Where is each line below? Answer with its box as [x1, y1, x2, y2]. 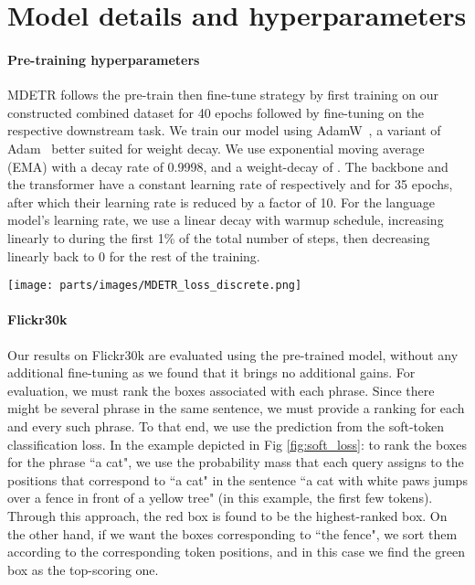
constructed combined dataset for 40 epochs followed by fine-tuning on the [7, 102, 425, 122]
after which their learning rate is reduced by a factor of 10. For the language [7, 192, 436, 211]
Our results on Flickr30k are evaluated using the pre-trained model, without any [7, 345, 459, 364]
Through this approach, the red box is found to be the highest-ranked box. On [7, 505, 448, 525]
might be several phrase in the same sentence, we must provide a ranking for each [7, 399, 465, 418]
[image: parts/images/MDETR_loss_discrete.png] [7, 279, 302, 292]
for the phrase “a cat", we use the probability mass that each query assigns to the [7, 452, 464, 472]
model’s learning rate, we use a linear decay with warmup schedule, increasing [7, 210, 444, 229]
